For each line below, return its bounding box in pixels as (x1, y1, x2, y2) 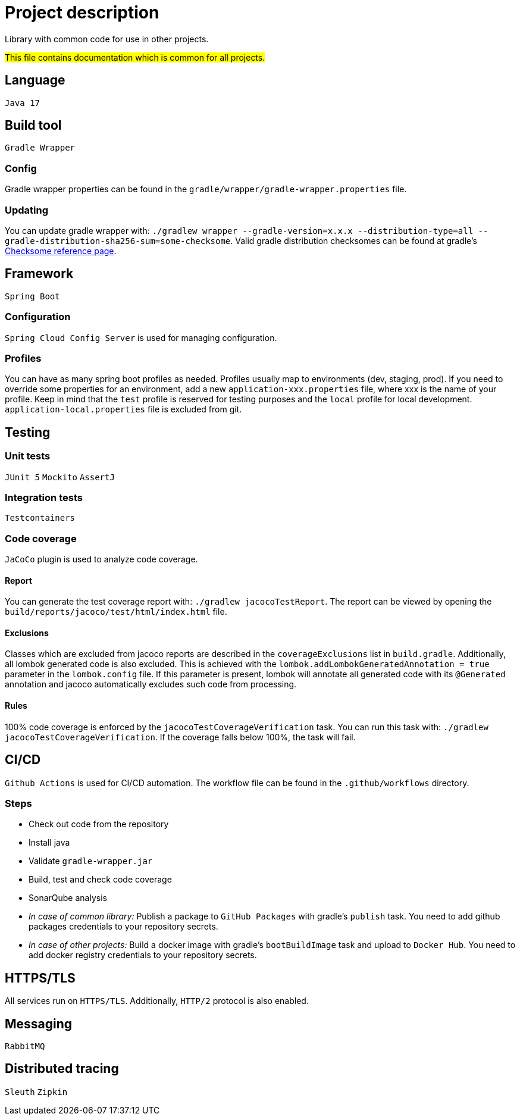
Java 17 (5, 98, 40, 108)
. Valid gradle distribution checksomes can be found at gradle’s (230, 235, 477, 246)
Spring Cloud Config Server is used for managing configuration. (5, 332, 277, 343)
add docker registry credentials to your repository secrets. (29, 950, 257, 961)
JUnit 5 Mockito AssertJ (5, 472, 115, 482)
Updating (5, 204, 49, 216)
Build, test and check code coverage (29, 874, 172, 885)
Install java (29, 837, 70, 848)
